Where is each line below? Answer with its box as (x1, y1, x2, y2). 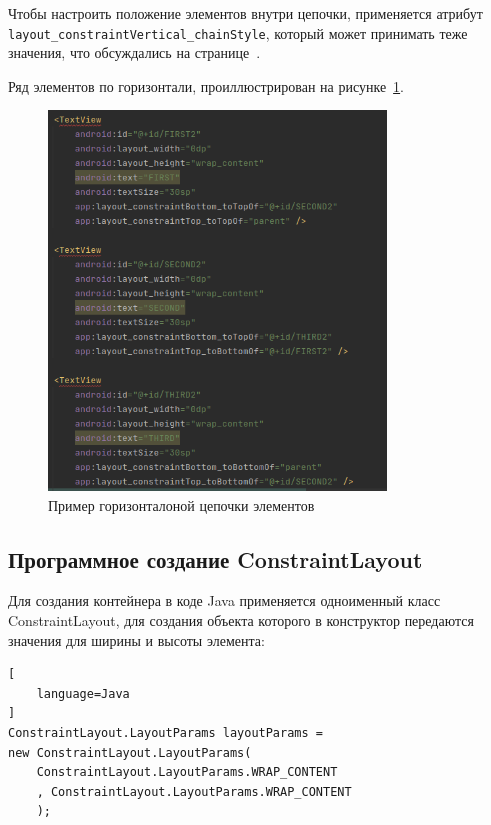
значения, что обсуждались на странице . (8, 42, 261, 63)
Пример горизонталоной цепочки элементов (48, 494, 315, 515)
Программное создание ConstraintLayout (8, 543, 423, 574)
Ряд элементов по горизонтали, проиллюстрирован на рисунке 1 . (8, 75, 405, 96)
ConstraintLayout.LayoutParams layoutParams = (8, 725, 323, 740)
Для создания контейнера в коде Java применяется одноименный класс (8, 590, 441, 611)
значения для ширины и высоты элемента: (8, 629, 265, 650)
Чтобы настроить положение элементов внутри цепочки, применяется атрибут (8, 3, 483, 23)
